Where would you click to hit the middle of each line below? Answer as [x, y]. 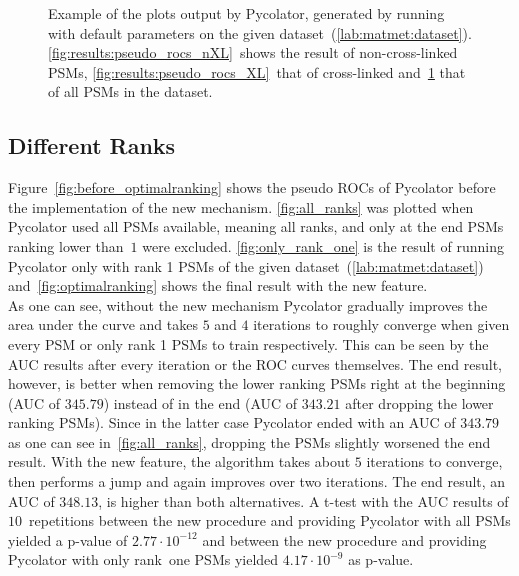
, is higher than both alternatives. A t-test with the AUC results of [303, 500]
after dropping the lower [419, 402]
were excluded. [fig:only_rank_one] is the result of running [323, 245]
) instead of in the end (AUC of [200, 402]
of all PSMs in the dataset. [130, 91]
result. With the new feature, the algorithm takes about [179, 461]
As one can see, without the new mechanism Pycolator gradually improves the [248, 304]
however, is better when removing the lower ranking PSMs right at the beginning [257, 383]
